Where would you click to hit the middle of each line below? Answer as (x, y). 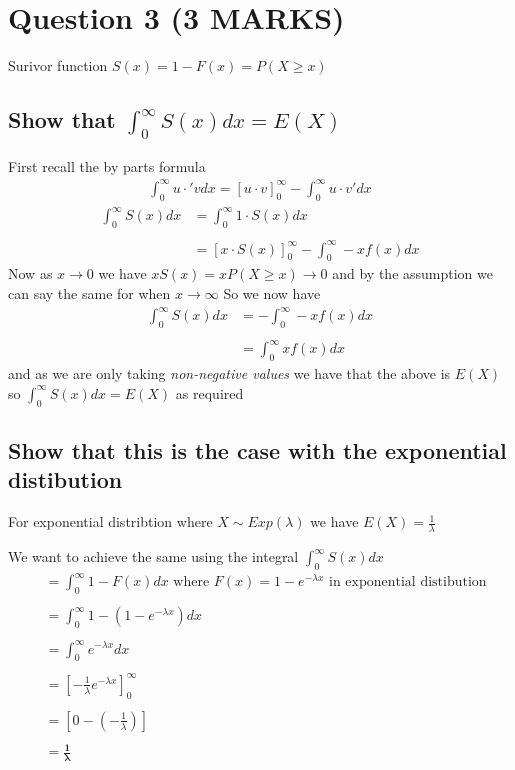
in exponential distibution (408, 582)
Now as (30, 273)
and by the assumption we (413, 273)
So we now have (272, 292)
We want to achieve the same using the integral (153, 556)
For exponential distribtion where (110, 521)
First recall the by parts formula (107, 165)
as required (209, 392)
